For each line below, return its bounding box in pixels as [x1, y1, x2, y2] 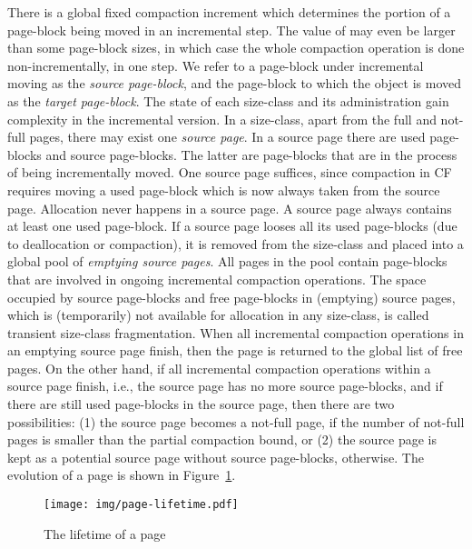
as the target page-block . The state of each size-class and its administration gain [7, 91, 449, 110]
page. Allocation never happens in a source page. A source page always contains [7, 198, 452, 217]
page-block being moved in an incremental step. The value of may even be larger [7, 20, 456, 39]
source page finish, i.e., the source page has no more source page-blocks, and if [7, 376, 443, 395]
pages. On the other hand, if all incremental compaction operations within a [7, 358, 431, 377]
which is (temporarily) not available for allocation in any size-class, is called [7, 305, 429, 324]
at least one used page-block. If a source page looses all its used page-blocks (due [7, 216, 457, 235]
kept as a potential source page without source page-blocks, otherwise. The [7, 447, 424, 466]
